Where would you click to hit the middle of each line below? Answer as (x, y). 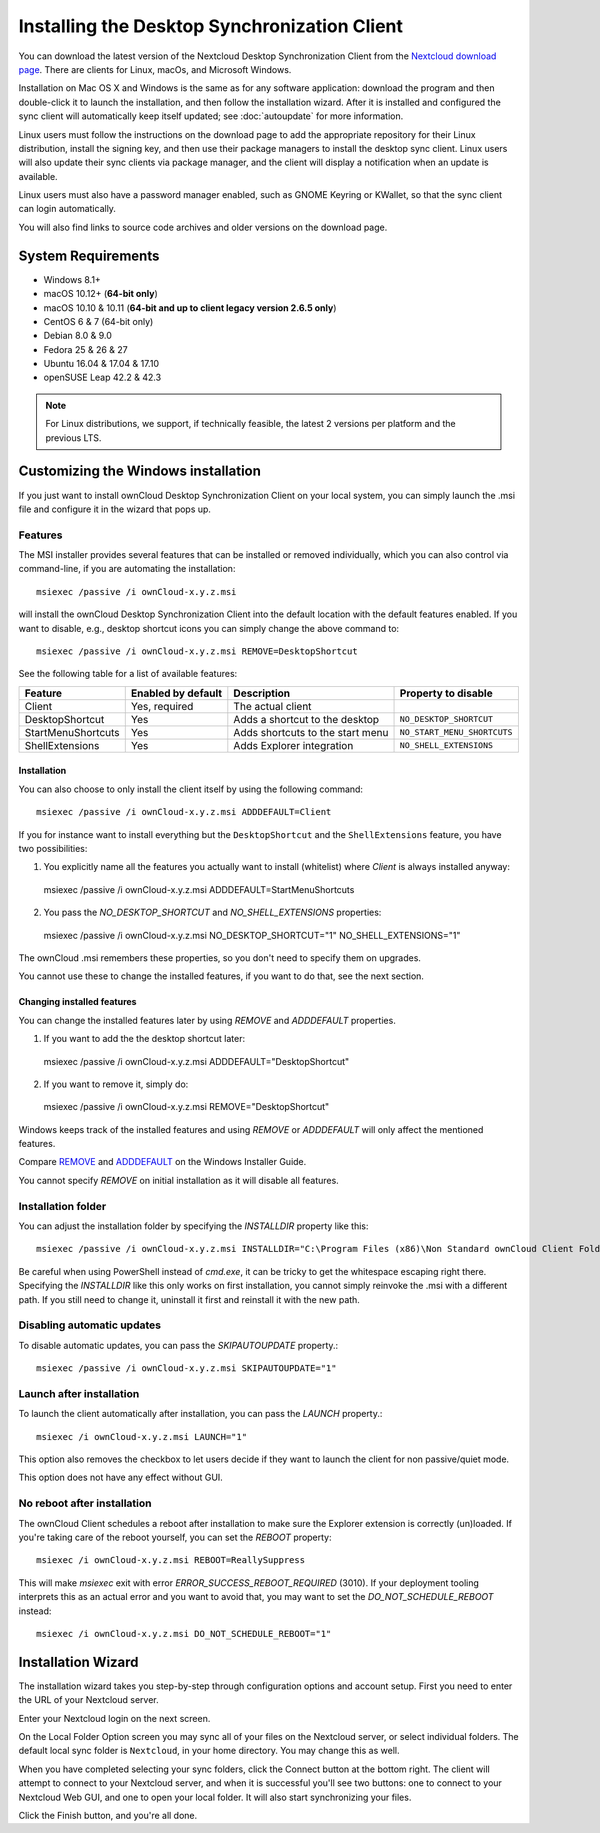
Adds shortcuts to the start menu (311, 732)
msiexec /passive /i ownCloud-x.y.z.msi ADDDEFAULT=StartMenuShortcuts (199, 889)
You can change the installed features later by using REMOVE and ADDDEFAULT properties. (207, 1020)
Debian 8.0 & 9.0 (77, 336)
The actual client (272, 706)
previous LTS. (73, 437)
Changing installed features (77, 1002)
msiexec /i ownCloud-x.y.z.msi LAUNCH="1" (142, 1436)
